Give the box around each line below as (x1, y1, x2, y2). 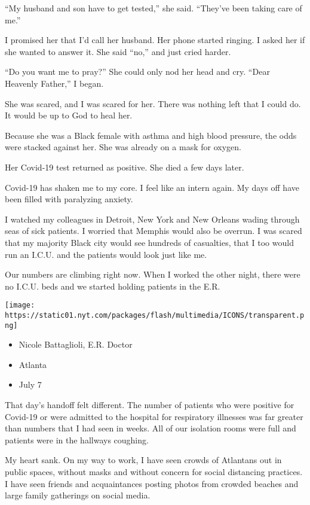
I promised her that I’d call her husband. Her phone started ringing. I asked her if (5, 34, 305, 46)
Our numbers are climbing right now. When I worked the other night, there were (5, 268, 300, 281)
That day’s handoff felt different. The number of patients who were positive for (5, 398, 294, 411)
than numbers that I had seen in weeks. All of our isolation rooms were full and (5, 422, 296, 434)
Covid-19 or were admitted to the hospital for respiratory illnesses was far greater (5, 410, 303, 422)
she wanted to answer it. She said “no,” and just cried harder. (5, 45, 231, 57)
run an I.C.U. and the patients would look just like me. (5, 248, 207, 260)
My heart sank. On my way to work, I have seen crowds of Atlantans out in (5, 454, 282, 466)
